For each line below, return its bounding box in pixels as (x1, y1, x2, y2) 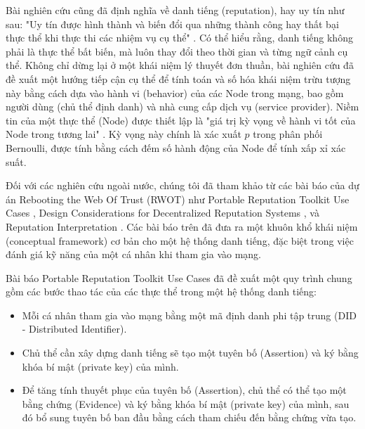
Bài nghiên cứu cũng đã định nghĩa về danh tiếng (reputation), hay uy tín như (6, 3, 345, 17)
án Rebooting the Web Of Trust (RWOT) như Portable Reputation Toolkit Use (6, 191, 350, 206)
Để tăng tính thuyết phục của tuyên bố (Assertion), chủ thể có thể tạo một (22, 383, 347, 397)
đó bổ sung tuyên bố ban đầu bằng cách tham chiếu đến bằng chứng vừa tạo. (22, 410, 357, 425)
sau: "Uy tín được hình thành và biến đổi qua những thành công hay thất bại (6, 16, 339, 31)
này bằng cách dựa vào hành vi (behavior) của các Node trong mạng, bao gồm (6, 85, 344, 100)
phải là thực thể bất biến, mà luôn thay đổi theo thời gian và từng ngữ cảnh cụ (6, 44, 348, 58)
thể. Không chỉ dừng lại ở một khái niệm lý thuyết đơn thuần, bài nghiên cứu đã (6, 58, 354, 72)
